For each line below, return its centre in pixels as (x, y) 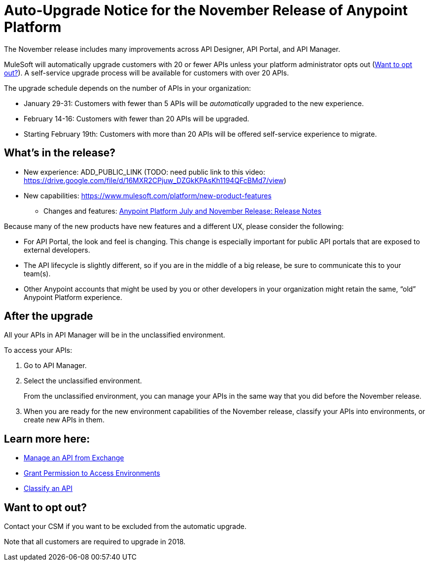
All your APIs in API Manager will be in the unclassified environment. (115, 335)
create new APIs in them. (64, 420)
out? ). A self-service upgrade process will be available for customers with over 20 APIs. (146, 73)
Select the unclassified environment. (83, 381)
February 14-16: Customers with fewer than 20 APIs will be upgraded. (137, 118)
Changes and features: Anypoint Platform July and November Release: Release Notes (182, 211)
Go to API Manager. (55, 366)
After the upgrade (49, 316)
